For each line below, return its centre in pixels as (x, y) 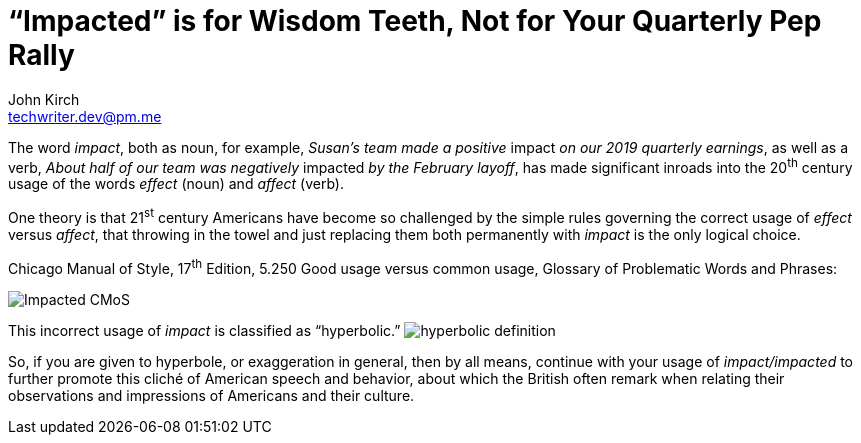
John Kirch (44, 99)
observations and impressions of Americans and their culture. (211, 395)
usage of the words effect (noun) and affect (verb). (176, 184)
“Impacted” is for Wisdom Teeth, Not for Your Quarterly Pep (415, 21)
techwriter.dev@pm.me (85, 116)
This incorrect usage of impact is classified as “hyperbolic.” (204, 330)
